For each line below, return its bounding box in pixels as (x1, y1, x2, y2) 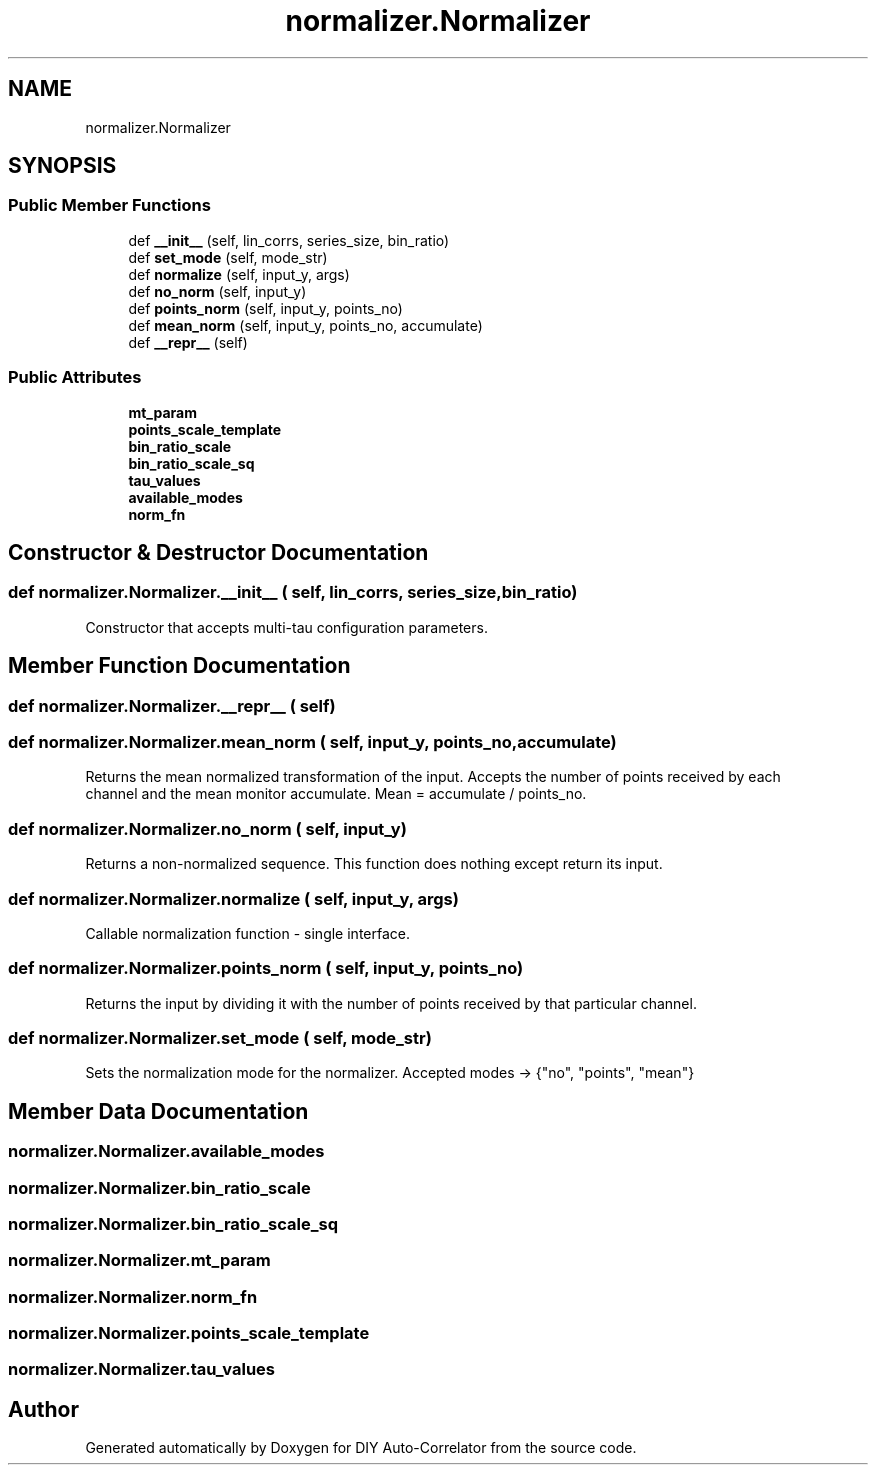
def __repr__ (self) (128, 333, 248, 351)
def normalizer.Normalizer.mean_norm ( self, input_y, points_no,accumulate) (8, 732, 617, 752)
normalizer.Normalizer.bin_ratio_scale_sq (8, 1213, 338, 1234)
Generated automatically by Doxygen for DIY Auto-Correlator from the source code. (85, 1439, 637, 1457)
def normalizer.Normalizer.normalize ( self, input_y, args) (8, 888, 459, 909)
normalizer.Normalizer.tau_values (8, 1359, 276, 1380)
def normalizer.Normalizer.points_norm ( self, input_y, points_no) (8, 958, 524, 979)
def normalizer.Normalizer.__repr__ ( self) (8, 695, 336, 716)
